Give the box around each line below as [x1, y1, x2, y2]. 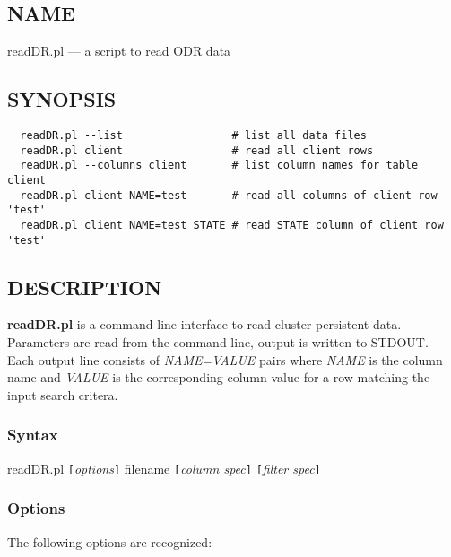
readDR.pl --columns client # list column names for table [20, 159, 419, 172]
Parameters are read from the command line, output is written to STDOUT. [7, 333, 429, 352]
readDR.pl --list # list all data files [20, 129, 367, 142]
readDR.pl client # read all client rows [20, 144, 374, 157]
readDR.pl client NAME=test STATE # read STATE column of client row [20, 218, 444, 231]
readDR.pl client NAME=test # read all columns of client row [20, 188, 438, 202]
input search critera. [7, 385, 118, 404]
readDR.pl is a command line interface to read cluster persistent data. [7, 315, 402, 334]
